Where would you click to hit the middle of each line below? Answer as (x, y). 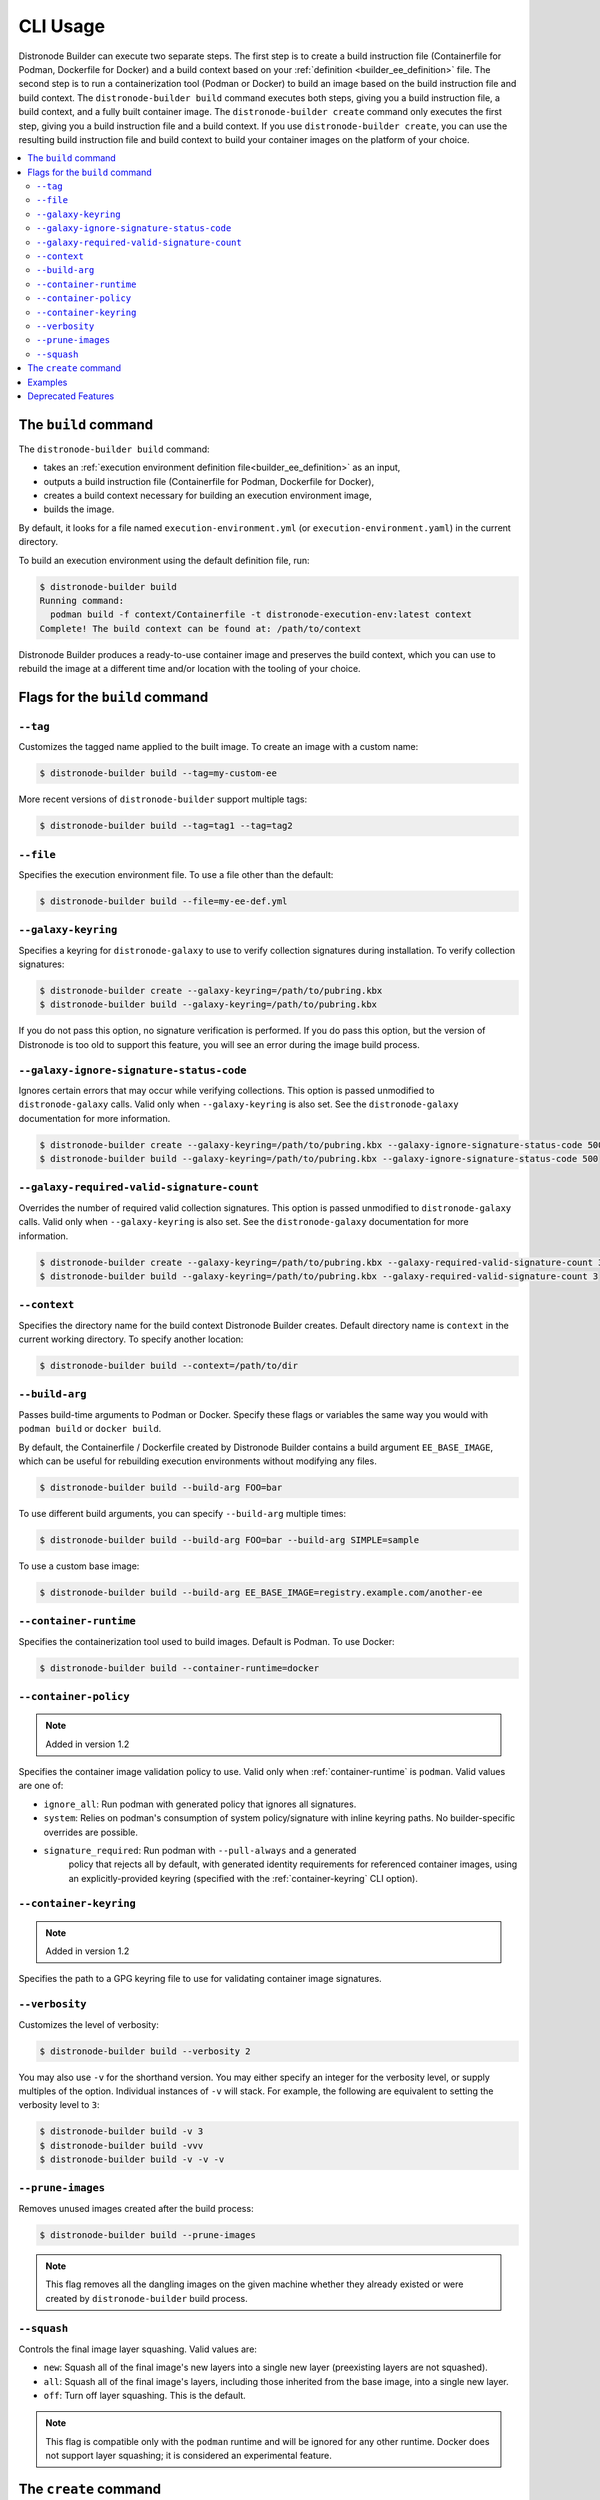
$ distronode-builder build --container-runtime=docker (179, 1668)
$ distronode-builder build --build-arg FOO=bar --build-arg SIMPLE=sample (229, 1539)
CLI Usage (61, 26)
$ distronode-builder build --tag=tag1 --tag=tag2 (166, 826)
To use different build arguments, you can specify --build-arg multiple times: (182, 1513)
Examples (47, 382)
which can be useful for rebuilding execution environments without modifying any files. (197, 1461)
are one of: (41, 1786)
